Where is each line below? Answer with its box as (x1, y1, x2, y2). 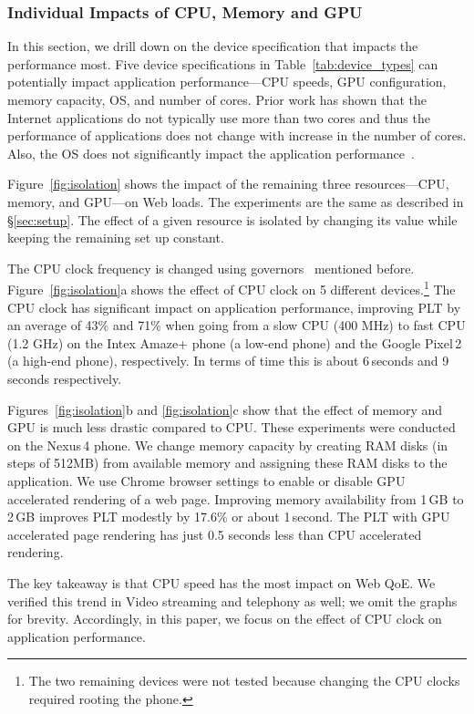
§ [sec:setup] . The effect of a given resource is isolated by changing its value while (7, 210, 458, 229)
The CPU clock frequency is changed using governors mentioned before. (7, 258, 415, 277)
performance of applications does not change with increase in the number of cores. (7, 126, 467, 145)
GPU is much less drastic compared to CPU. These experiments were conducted (7, 418, 456, 437)
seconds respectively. (7, 368, 122, 388)
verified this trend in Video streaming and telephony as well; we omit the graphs (7, 591, 458, 610)
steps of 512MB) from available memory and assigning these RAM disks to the (7, 453, 448, 472)
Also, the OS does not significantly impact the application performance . (7, 143, 415, 162)
